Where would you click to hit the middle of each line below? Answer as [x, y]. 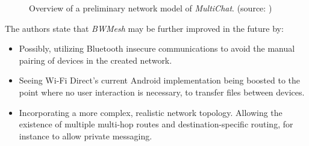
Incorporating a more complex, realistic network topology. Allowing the [151, 112]
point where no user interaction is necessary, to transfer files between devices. [162, 92]
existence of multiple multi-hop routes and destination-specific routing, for [156, 124]
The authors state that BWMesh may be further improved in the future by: [144, 28]
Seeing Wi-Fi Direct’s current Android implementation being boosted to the [160, 80]
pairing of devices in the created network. [95, 60]
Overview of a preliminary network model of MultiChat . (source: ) [151, 8]
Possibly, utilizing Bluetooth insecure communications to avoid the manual [157, 48]
